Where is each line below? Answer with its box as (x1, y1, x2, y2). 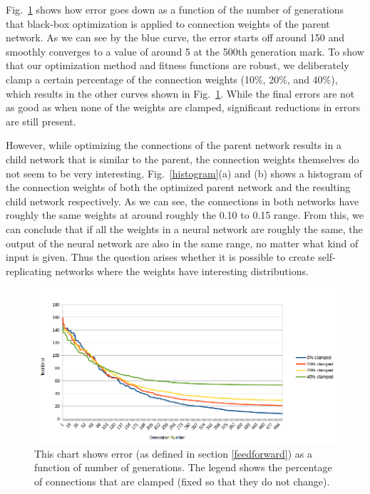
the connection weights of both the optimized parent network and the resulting (6, 180, 351, 195)
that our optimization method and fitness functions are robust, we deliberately (6, 58, 349, 73)
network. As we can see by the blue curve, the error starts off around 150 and (6, 30, 344, 45)
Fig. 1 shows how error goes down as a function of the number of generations (6, 2, 344, 16)
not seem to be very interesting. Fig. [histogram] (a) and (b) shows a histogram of (6, 165, 363, 180)
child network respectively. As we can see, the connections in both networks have (6, 193, 359, 208)
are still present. (6, 113, 76, 128)
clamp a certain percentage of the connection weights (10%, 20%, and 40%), (6, 71, 338, 86)
